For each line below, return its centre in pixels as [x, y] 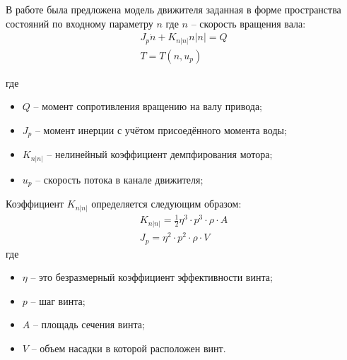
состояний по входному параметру [80, 23]
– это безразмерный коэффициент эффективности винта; [152, 277]
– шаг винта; [58, 300]
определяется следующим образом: [166, 204]
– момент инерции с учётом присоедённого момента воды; [161, 130]
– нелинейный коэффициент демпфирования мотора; [160, 154]
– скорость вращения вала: [248, 23]
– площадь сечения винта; [89, 324]
